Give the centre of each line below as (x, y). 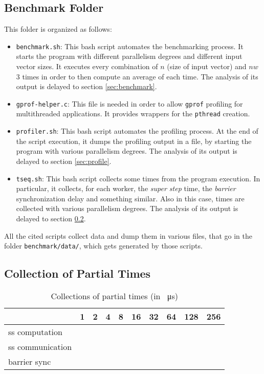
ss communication (40, 347)
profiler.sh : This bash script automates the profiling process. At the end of (137, 131)
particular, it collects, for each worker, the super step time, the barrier (126, 188)
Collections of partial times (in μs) (114, 296)
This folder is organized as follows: (58, 29)
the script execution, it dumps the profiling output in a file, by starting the (134, 141)
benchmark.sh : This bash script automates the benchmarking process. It (130, 46)
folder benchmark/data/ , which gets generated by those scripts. (103, 246)
